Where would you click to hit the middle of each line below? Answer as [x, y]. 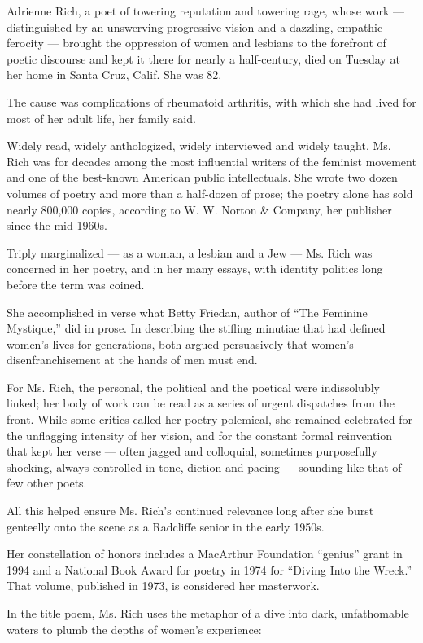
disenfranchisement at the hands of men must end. [132, 360]
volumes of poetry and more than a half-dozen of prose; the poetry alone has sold [210, 193]
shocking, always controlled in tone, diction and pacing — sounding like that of [204, 467]
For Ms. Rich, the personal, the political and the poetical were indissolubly [193, 387]
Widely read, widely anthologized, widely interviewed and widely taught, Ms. [199, 145]
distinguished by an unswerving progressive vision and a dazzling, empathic [195, 26]
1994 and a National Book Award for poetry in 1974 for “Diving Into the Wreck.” [209, 569]
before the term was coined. [76, 284]
